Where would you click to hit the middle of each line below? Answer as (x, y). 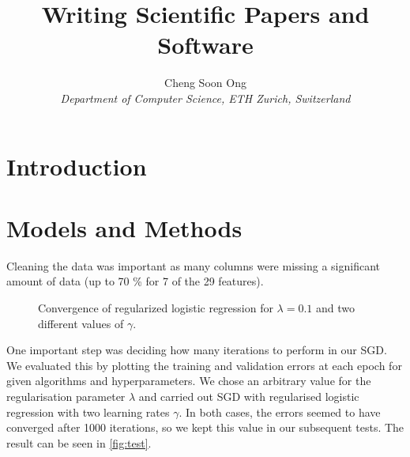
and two (336, 308)
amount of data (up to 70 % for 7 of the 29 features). (135, 281)
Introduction (77, 166)
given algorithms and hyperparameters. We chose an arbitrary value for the (189, 381)
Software (205, 45)
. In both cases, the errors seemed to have (280, 412)
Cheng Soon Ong (205, 83)
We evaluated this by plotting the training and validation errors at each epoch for (204, 365)
